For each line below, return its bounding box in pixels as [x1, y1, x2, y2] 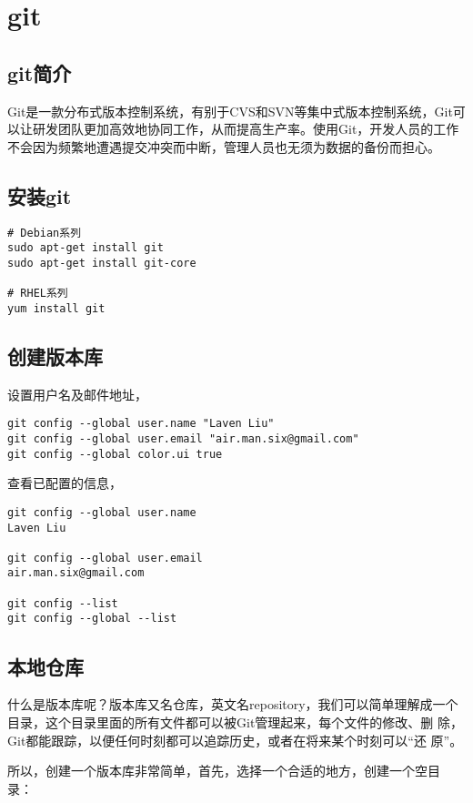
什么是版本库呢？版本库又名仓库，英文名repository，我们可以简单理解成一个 [7, 695, 458, 714]
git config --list [7, 596, 118, 610]
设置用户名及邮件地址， [7, 384, 147, 403]
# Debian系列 [7, 226, 82, 239]
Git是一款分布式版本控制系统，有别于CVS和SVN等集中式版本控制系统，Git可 [7, 101, 466, 120]
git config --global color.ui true [7, 447, 223, 461]
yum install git [7, 301, 106, 315]
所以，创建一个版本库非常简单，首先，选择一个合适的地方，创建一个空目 [7, 761, 440, 780]
